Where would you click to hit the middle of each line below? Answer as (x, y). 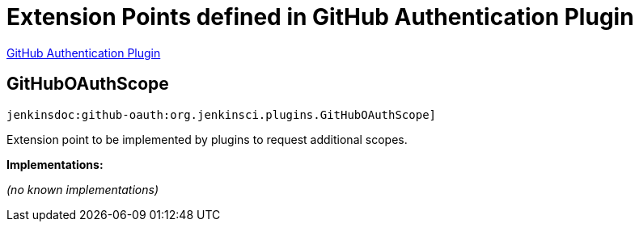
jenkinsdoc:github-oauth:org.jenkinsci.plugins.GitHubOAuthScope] (222, 114)
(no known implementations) (83, 189)
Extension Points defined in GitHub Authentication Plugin (320, 17)
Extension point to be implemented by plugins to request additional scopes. (207, 139)
